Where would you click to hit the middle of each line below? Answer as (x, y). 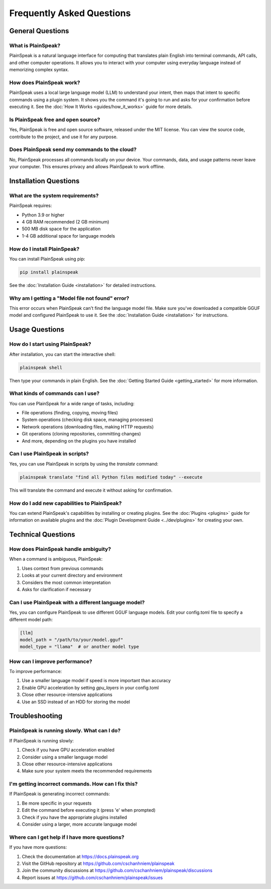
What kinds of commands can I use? (54, 393)
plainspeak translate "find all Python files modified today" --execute (111, 477)
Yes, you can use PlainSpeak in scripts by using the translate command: (84, 464)
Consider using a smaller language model (65, 757)
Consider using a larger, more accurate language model (79, 824)
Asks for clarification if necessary (56, 590)
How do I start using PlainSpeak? (50, 344)
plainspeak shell (41, 367)
